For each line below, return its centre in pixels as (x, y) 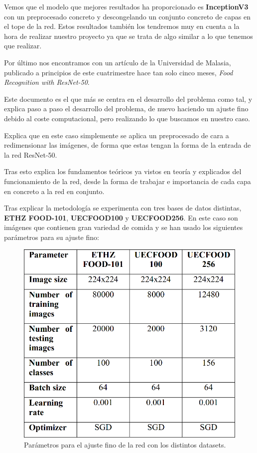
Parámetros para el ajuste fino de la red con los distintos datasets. (125, 445)
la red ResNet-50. (31, 154)
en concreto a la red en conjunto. (54, 191)
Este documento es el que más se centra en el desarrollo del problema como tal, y (128, 99)
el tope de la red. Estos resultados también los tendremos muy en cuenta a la (122, 26)
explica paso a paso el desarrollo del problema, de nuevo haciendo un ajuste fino (126, 109)
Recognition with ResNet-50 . (47, 82)
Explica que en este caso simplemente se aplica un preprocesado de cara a (117, 135)
